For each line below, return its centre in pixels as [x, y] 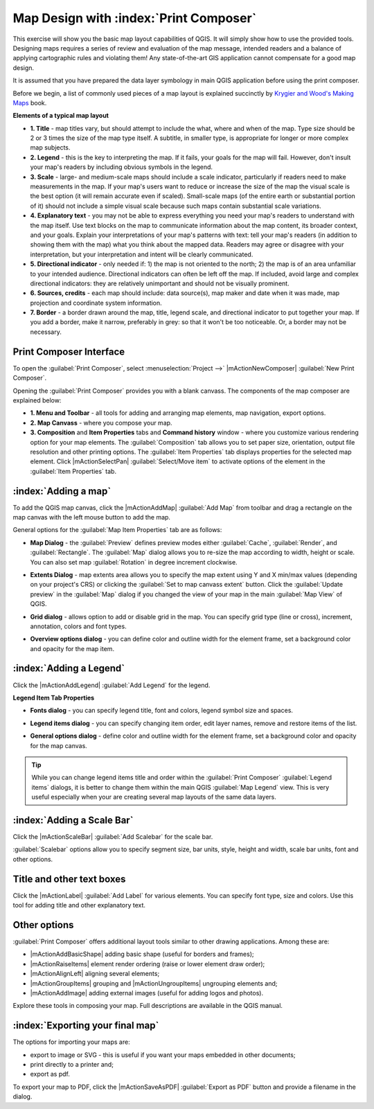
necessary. [46, 332]
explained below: [37, 400]
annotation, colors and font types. [79, 626]
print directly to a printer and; [72, 1065]
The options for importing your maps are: [72, 1042]
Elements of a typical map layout [61, 116]
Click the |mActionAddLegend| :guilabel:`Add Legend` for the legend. [112, 685]
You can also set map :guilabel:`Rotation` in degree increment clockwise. [134, 562]
